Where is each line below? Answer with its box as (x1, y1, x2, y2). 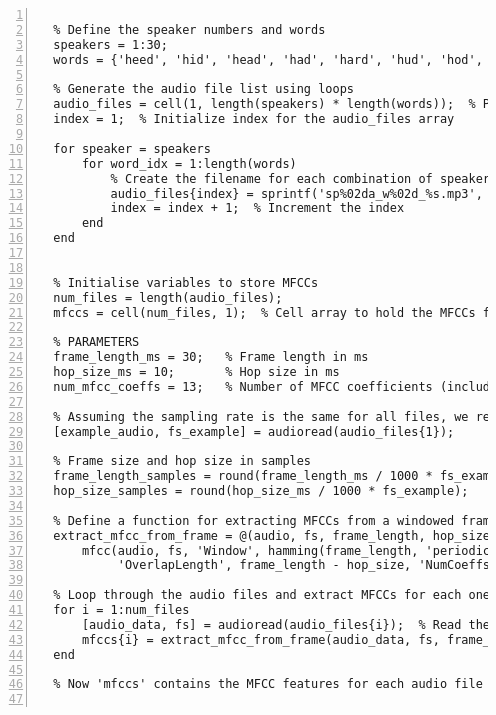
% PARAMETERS (53, 335, 140, 350)
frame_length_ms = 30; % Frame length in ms (53, 350, 369, 365)
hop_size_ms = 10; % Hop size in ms (53, 365, 340, 379)
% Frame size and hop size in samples (53, 454, 312, 469)
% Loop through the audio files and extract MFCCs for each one (53, 588, 491, 603)
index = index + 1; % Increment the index (110, 201, 405, 216)
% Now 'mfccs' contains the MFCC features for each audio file (53, 677, 483, 692)
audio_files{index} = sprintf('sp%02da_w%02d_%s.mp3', (110, 186, 483, 201)
